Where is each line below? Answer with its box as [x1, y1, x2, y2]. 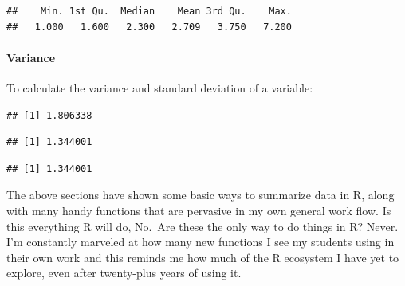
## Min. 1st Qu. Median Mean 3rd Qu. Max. [6, 6, 292, 17]
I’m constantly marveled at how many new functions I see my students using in [6, 233, 395, 250]
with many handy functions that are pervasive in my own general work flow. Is [6, 202, 391, 218]
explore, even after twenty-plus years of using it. [6, 264, 242, 281]
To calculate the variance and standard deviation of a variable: [6, 79, 313, 96]
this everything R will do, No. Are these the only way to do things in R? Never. [6, 217, 399, 234]
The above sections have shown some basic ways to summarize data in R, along [6, 186, 395, 203]
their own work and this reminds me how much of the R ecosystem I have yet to [6, 249, 399, 265]
